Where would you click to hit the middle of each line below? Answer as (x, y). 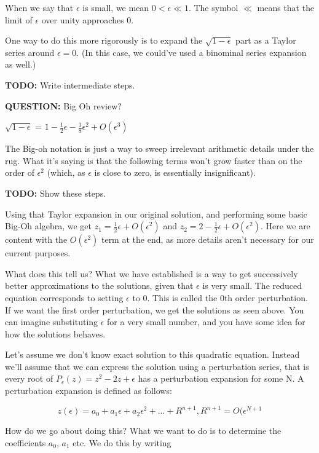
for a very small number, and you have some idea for (206, 322)
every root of (29, 378)
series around (30, 52)
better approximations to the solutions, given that (99, 286)
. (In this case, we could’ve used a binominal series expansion (191, 52)
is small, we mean (116, 7)
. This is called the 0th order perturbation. (227, 297)
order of (20, 172)
